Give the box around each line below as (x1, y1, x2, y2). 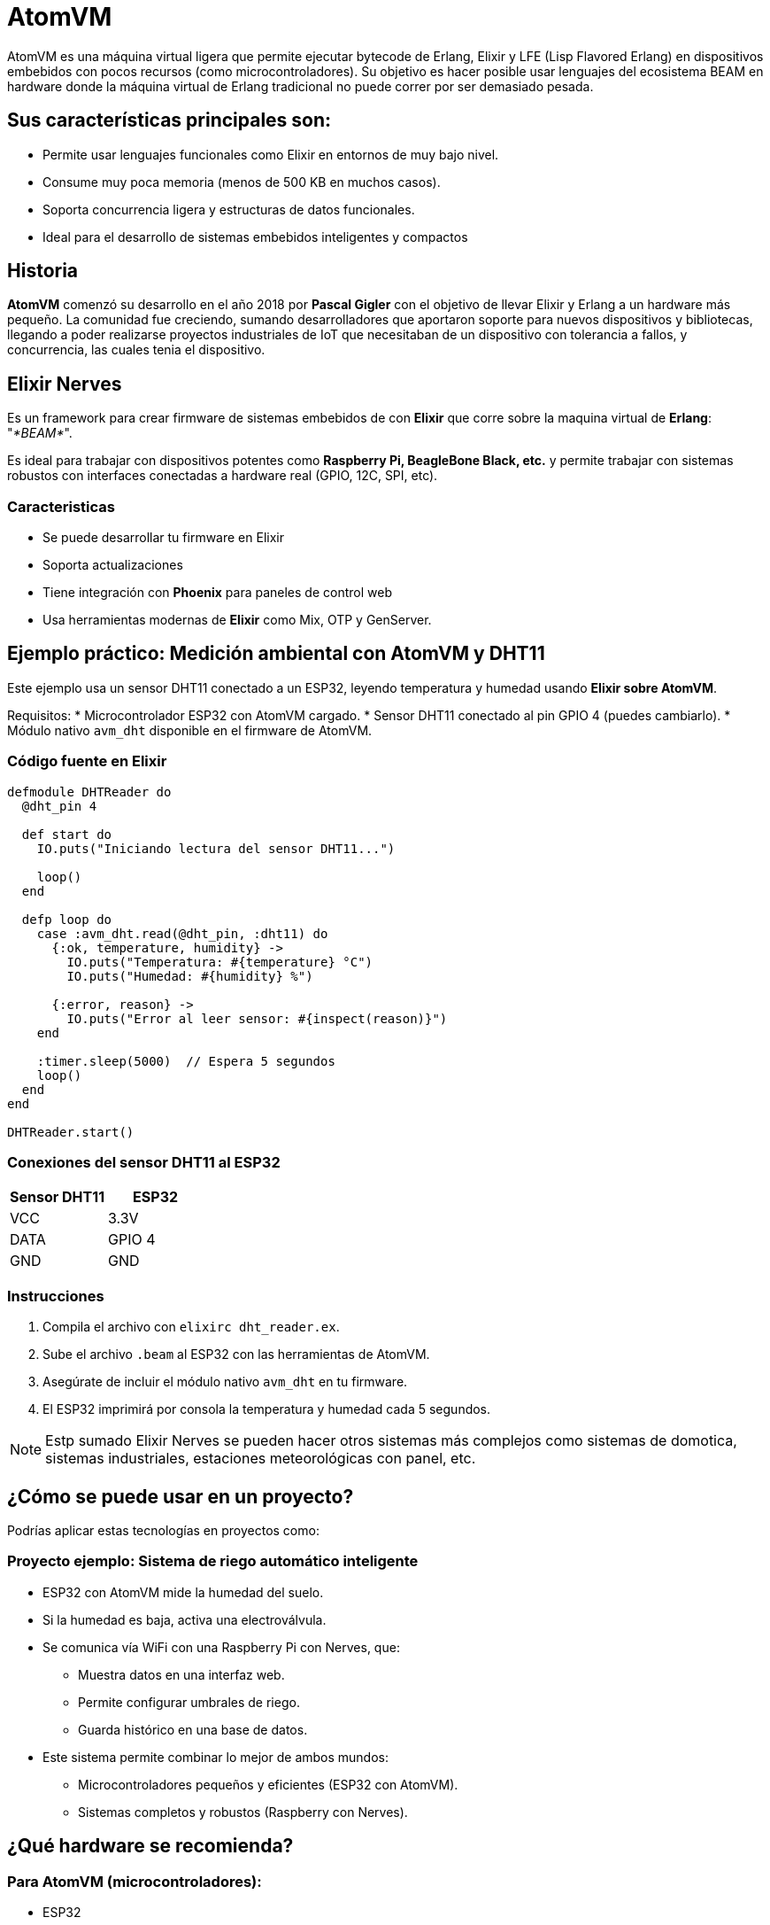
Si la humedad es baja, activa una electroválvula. (42, 1611, 327, 1627)
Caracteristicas (7, 497, 115, 516)
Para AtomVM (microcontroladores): (7, 1872, 262, 1890)
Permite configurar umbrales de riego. (78, 1694, 300, 1710)
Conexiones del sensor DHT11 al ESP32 (7, 1153, 281, 1171)
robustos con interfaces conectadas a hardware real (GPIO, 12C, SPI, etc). (7, 468, 438, 484)
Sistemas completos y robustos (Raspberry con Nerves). (78, 1804, 408, 1820)
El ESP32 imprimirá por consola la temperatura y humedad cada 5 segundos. (42, 1401, 491, 1417)
